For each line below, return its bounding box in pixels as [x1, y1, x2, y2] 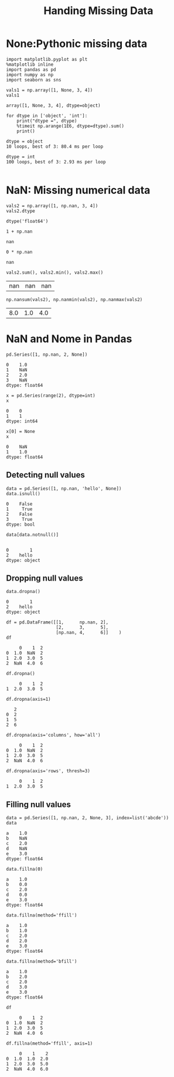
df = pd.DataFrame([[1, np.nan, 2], [6, 619, 109, 625]
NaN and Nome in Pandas [6, 332, 132, 346]
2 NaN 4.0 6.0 [6, 1066, 49, 1072]
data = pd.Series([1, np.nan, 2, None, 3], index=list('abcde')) [6, 815, 169, 821]
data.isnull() [6, 490, 41, 496]
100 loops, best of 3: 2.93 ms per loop [6, 159, 107, 165]
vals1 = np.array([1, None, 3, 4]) [6, 87, 93, 93]
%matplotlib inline [6, 62, 54, 67]
